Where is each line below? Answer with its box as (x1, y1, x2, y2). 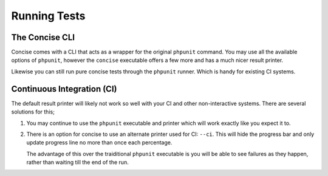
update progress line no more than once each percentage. (26, 139, 173, 146)
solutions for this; (11, 108, 55, 115)
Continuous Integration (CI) (11, 84, 117, 94)
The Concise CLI (11, 32, 75, 42)
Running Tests (11, 9, 86, 22)
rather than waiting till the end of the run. (26, 158, 129, 166)
